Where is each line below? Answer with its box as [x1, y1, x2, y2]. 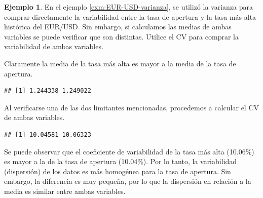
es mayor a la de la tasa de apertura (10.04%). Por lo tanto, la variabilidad [4, 156, 237, 167]
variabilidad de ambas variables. [4, 41, 103, 52]
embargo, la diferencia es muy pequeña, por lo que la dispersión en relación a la [4, 176, 251, 186]
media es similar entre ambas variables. [4, 185, 126, 196]
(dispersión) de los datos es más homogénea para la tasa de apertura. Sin [4, 166, 231, 176]
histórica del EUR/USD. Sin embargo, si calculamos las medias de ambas [4, 21, 232, 32]
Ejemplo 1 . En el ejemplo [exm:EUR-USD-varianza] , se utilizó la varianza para [4, 2, 253, 12]
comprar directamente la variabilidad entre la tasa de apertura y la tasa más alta [4, 11, 256, 22]
